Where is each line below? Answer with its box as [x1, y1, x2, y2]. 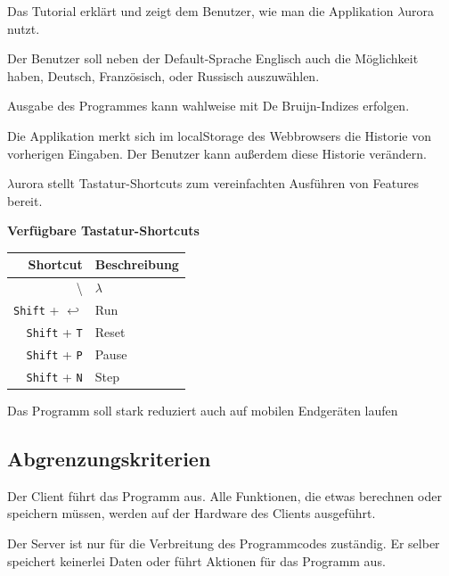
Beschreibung [94, 255, 179, 274]
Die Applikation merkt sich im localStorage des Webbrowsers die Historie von [7, 126, 431, 144]
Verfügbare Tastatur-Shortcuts [7, 221, 200, 240]
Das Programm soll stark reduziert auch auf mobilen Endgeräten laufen [7, 401, 398, 419]
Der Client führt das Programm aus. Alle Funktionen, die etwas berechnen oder [7, 486, 442, 505]
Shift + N [26, 366, 83, 385]
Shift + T [26, 323, 83, 341]
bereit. [7, 191, 43, 210]
